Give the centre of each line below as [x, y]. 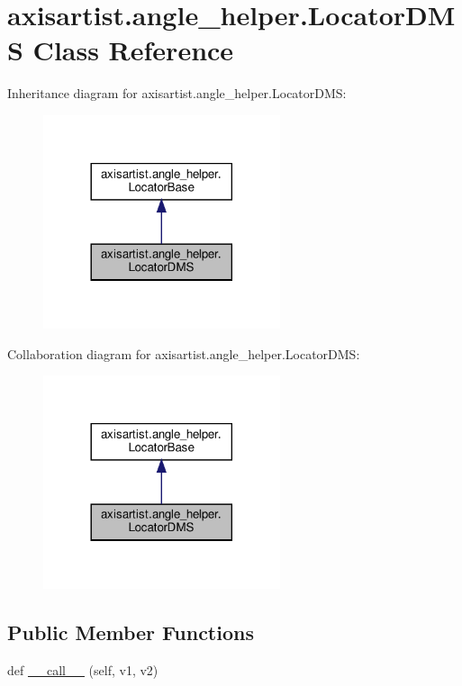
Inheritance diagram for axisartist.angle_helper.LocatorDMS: [177, 93]
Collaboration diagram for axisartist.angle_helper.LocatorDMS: [184, 353]
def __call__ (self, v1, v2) [83, 670]
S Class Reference [121, 50]
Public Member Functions [131, 632]
